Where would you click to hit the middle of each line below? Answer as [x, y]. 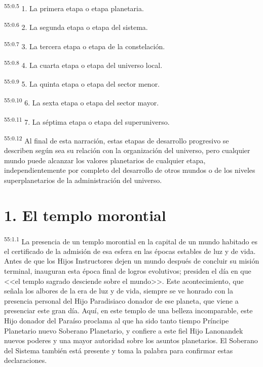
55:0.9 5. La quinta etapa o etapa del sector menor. [82, 83]
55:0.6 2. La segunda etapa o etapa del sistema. [76, 26]
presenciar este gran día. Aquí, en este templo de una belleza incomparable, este [128, 310]
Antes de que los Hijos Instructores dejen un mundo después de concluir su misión [132, 261]
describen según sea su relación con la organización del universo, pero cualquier [127, 150]
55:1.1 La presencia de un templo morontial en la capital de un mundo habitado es [131, 240]
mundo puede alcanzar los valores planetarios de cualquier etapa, [105, 160]
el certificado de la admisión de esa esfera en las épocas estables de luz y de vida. [130, 251]
